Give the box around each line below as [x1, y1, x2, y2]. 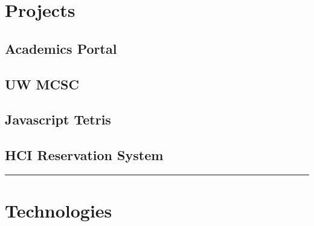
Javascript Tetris [5, 110, 111, 129]
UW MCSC [5, 74, 79, 93]
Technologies [5, 198, 112, 223]
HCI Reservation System [5, 146, 164, 164]
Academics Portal [5, 39, 117, 57]
